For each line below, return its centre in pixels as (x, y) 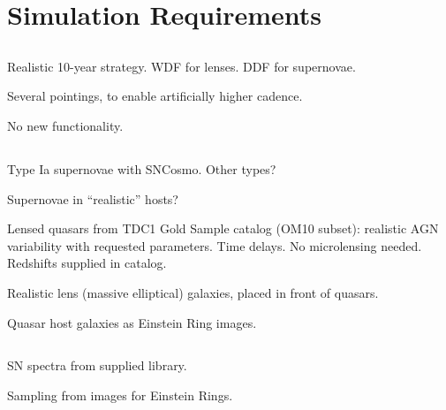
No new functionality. (65, 125)
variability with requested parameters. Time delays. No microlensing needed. (215, 245)
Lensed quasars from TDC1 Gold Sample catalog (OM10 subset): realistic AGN (223, 228)
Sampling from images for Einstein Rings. (120, 395)
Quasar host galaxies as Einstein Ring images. (132, 322)
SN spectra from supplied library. (97, 365)
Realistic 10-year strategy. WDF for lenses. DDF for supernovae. (181, 66)
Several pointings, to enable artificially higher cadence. (155, 96)
